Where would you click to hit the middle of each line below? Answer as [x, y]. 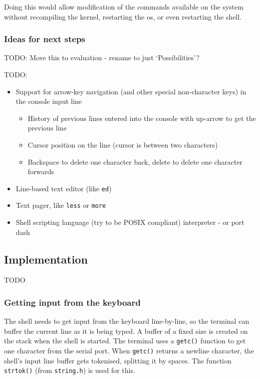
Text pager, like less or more [61, 205]
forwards [41, 171]
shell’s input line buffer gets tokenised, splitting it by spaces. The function [118, 360]
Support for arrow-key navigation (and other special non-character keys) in [131, 91]
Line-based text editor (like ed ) [64, 188]
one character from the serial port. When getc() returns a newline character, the [129, 351]
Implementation [46, 259]
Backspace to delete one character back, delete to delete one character [135, 161]
